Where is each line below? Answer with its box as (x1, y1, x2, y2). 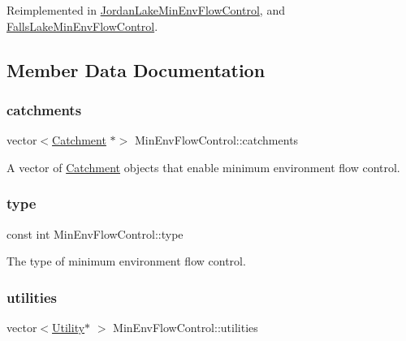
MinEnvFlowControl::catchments (134, 132, 299, 149)
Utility (52, 319, 85, 335)
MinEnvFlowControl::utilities (113, 319, 258, 335)
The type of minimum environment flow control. (6, 253, 246, 270)
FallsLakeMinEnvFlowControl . (6, 17, 158, 34)
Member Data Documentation (6, 57, 266, 82)
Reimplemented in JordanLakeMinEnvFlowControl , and (6, 2, 285, 18)
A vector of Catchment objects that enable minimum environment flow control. (6, 158, 400, 175)
